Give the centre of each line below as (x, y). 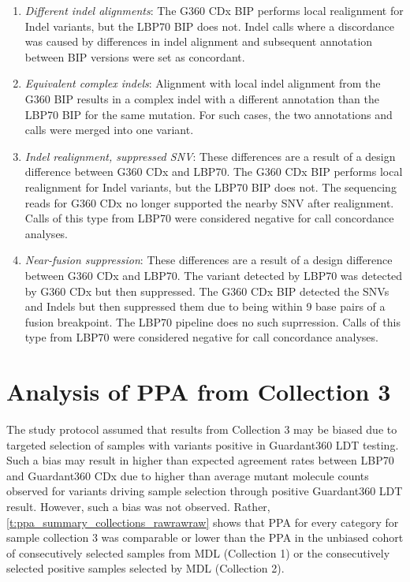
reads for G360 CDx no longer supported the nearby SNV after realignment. (209, 202)
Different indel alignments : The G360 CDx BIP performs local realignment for (214, 10)
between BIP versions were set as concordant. (135, 56)
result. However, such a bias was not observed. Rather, (138, 506)
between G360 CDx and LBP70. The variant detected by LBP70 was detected (214, 275)
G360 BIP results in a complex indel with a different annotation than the (202, 98)
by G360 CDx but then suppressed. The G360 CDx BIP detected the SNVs (207, 291)
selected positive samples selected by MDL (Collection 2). (145, 568)
